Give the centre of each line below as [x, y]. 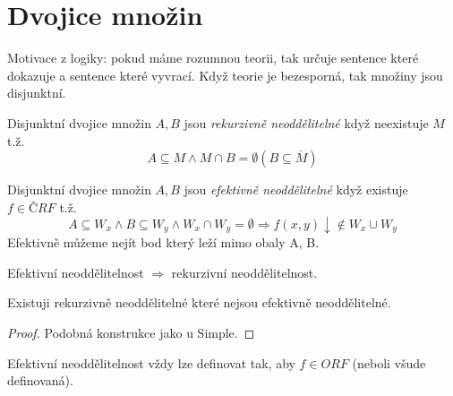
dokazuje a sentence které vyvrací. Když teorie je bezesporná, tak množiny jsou [225, 75]
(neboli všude [389, 362]
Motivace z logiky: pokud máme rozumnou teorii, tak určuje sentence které [213, 58]
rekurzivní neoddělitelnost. [244, 272]
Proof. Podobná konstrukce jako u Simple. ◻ [131, 333]
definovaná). [40, 380]
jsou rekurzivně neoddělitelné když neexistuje [306, 122]
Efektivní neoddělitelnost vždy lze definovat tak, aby [151, 362]
